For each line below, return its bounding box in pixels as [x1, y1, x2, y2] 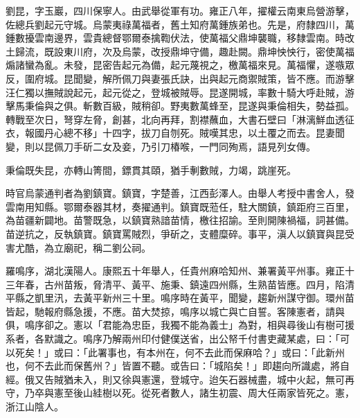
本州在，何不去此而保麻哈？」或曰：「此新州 [145, 345, 345, 359]
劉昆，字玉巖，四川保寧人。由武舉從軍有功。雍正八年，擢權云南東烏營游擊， [6, 3, 354, 17]
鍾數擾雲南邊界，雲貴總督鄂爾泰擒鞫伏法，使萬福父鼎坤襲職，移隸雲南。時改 [6, 31, 354, 45]
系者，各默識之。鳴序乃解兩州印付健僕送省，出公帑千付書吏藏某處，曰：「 [6, 331, 340, 346]
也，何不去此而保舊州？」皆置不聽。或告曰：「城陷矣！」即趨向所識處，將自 [6, 358, 350, 373]
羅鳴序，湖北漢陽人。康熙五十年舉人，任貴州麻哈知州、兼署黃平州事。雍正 [6, 263, 345, 278]
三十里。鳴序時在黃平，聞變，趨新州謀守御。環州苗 [121, 290, 354, 305]
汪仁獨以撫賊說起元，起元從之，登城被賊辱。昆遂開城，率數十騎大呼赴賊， [6, 85, 345, 99]
